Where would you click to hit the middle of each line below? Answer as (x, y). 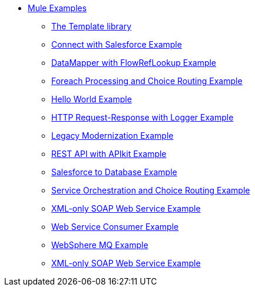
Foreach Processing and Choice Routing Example (147, 81)
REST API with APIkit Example (109, 154)
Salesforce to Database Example (114, 172)
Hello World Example (92, 99)
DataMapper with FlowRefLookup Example (134, 63)
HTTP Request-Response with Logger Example (143, 117)
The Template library (91, 26)
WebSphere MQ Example (100, 245)
